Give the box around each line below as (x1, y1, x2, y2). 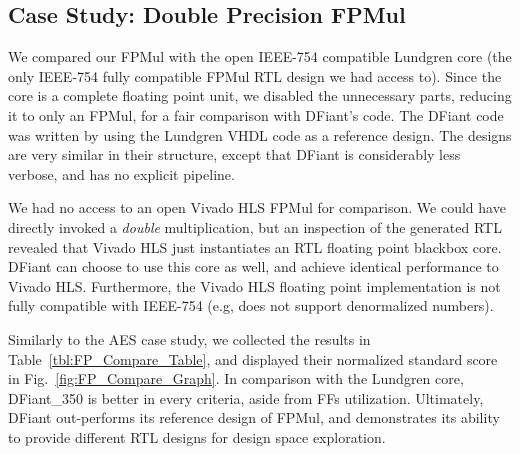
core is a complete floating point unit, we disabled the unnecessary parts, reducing (8, 85, 512, 106)
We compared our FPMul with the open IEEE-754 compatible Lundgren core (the (8, 46, 512, 67)
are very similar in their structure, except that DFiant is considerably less (8, 144, 461, 165)
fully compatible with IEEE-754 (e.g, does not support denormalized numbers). (8, 295, 494, 316)
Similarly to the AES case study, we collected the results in (8, 328, 371, 349)
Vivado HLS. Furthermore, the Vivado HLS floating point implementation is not (8, 275, 501, 296)
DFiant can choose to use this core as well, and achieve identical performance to (8, 256, 499, 277)
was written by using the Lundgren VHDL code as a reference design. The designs (8, 124, 512, 145)
